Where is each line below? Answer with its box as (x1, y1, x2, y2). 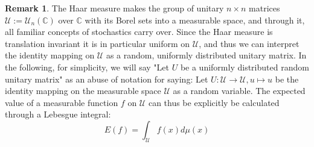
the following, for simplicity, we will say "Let (5, 60, 170, 73)
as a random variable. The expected (173, 84, 306, 97)
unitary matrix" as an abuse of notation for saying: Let (5, 72, 208, 85)
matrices (249, 2, 280, 14)
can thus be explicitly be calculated (148, 96, 280, 108)
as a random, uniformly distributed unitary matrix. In (106, 49, 307, 61)
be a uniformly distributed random (180, 60, 309, 73)
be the (275, 72, 299, 85)
